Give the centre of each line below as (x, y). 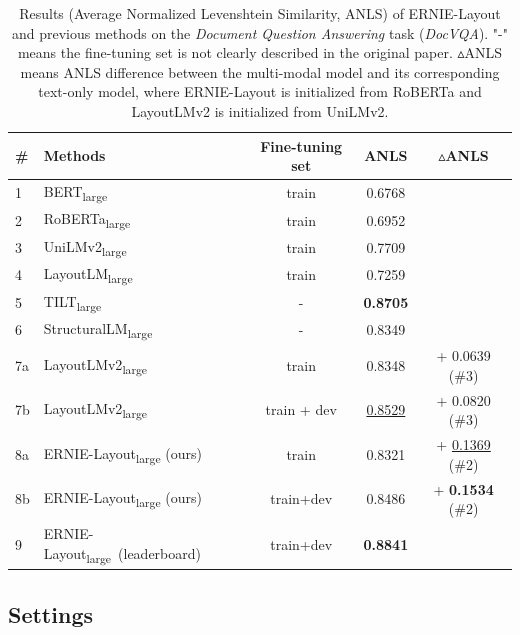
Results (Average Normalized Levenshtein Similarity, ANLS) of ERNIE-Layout (260, 13)
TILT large (72, 302)
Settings (50, 613)
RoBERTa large (87, 220)
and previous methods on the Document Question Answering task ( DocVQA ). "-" (260, 32)
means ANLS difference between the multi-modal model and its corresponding (260, 71)
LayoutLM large (88, 274)
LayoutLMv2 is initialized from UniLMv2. (260, 110)
